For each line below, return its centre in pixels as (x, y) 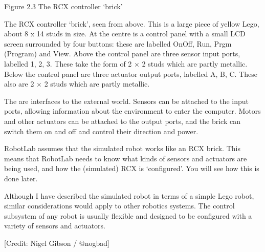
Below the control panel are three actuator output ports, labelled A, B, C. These (131, 73)
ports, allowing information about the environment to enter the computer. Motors (132, 111)
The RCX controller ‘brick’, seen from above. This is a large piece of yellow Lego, (132, 23)
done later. (21, 178)
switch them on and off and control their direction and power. (101, 131)
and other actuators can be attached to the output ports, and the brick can (122, 121)
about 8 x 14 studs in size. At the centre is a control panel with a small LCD (125, 34)
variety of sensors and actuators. (55, 226)
